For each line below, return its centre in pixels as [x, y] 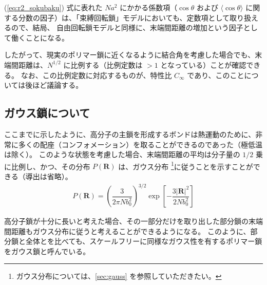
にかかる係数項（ [149, 7]
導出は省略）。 [49, 176]
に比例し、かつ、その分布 [47, 166]
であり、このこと [216, 75]
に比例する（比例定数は [103, 64]
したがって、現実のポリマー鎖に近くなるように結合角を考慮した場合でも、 [130, 55]
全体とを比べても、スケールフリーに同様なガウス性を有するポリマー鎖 [144, 241]
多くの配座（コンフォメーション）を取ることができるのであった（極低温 [140, 144]
